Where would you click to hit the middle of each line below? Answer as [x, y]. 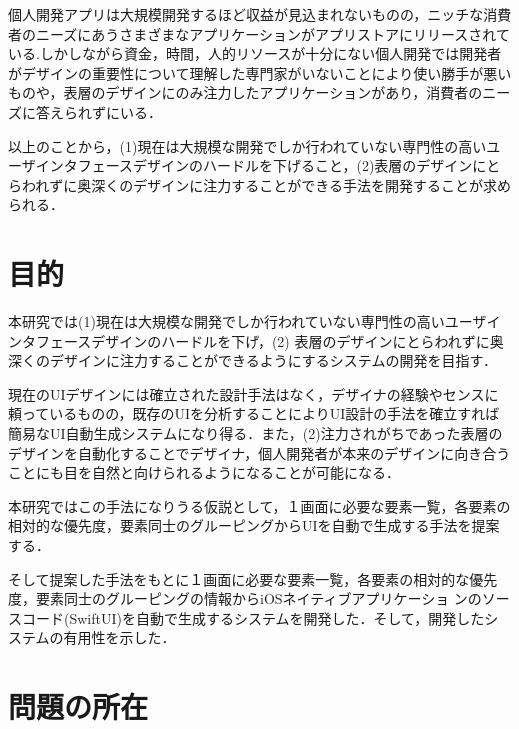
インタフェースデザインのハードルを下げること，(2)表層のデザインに [261, 165]
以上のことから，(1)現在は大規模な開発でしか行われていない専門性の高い [247, 145]
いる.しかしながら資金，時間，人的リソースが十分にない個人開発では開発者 [255, 53]
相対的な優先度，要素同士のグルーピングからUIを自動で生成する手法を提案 [254, 525]
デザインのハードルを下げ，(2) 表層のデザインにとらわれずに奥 [297, 340]
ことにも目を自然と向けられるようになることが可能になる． [204, 472]
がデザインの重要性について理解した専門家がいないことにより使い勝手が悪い [260, 72]
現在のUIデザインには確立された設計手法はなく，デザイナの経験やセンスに [253, 393]
